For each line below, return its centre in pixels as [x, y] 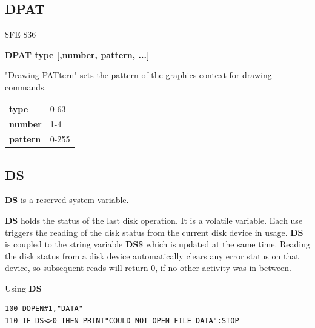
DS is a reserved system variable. [67, 200]
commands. [26, 86]
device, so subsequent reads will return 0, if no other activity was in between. [148, 268]
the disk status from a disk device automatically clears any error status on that [152, 256]
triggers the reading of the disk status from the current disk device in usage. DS [154, 232]
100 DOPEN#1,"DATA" [44, 309]
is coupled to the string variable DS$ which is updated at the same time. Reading [157, 244]
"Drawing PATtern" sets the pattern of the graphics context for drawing [138, 75]
